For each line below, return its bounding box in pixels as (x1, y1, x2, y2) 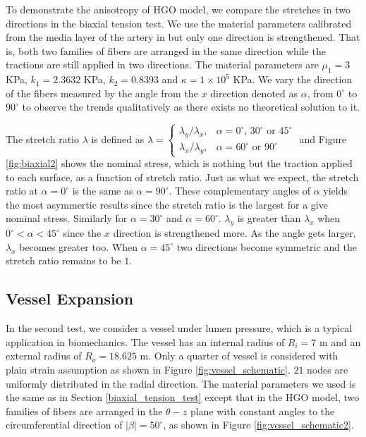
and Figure (299, 131, 347, 146)
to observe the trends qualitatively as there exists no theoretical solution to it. (22, 99, 360, 114)
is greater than (237, 211, 301, 226)
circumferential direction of (6, 417, 123, 432)
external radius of (6, 348, 82, 363)
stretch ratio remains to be (6, 253, 121, 268)
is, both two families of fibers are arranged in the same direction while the (6, 43, 326, 58)
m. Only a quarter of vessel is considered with (140, 348, 338, 363)
